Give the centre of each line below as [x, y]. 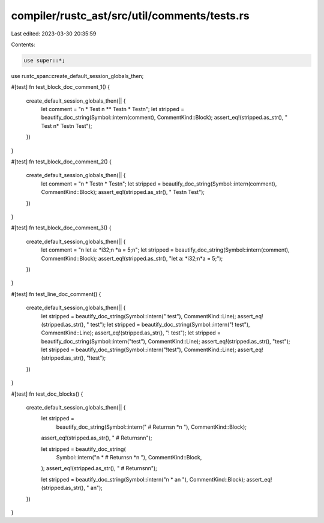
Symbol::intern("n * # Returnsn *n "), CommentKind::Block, [129, 457]
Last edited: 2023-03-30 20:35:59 [54, 34]
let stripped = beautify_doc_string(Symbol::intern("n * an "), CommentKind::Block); [143, 479]
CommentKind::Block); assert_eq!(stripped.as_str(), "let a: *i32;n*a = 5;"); [132, 258]
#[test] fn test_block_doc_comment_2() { [61, 162]
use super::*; [44, 60]
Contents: [23, 44]
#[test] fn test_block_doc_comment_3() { [61, 228]
